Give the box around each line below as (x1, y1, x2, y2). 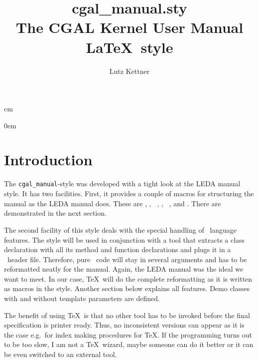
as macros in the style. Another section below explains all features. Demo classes (4, 283, 250, 294)
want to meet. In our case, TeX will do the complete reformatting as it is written (4, 273, 253, 284)
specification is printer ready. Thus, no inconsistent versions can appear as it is (4, 320, 245, 330)
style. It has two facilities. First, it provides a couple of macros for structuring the (4, 188, 254, 199)
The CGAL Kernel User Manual (15, 17, 244, 37)
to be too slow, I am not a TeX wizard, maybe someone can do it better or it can (4, 339, 254, 350)
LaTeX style (86, 36, 173, 57)
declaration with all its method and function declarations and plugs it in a (4, 244, 231, 255)
